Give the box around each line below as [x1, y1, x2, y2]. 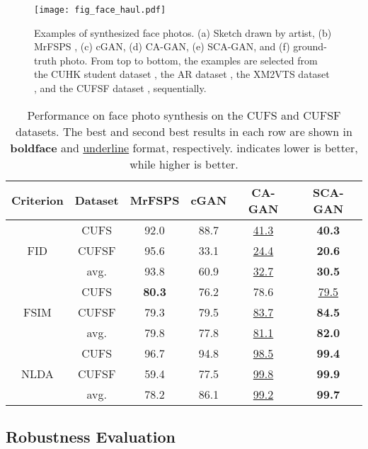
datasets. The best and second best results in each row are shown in [16, 123, 352, 140]
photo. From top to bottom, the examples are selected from [59, 52, 318, 67]
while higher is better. [130, 155, 238, 172]
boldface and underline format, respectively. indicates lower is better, [10, 139, 358, 156]
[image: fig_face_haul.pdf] [34, 5, 166, 15]
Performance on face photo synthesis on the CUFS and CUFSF [27, 106, 341, 123]
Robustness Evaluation [6, 426, 176, 448]
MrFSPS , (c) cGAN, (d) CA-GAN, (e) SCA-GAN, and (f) [34, 39, 290, 54]
